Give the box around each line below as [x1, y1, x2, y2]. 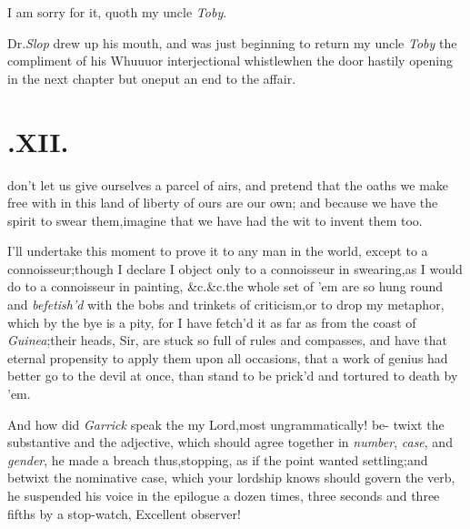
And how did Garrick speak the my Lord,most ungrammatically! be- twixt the [7, 414, 445, 433]
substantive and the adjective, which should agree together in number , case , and [7, 432, 453, 452]
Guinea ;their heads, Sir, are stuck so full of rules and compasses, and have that [7, 331, 447, 350]
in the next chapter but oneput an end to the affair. [7, 68, 296, 87]
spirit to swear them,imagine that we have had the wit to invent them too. [7, 210, 423, 229]
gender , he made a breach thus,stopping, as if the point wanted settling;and [7, 450, 428, 469]
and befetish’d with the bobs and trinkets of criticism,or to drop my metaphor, [7, 295, 445, 314]
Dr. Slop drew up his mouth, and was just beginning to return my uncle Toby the [7, 33, 457, 52]
